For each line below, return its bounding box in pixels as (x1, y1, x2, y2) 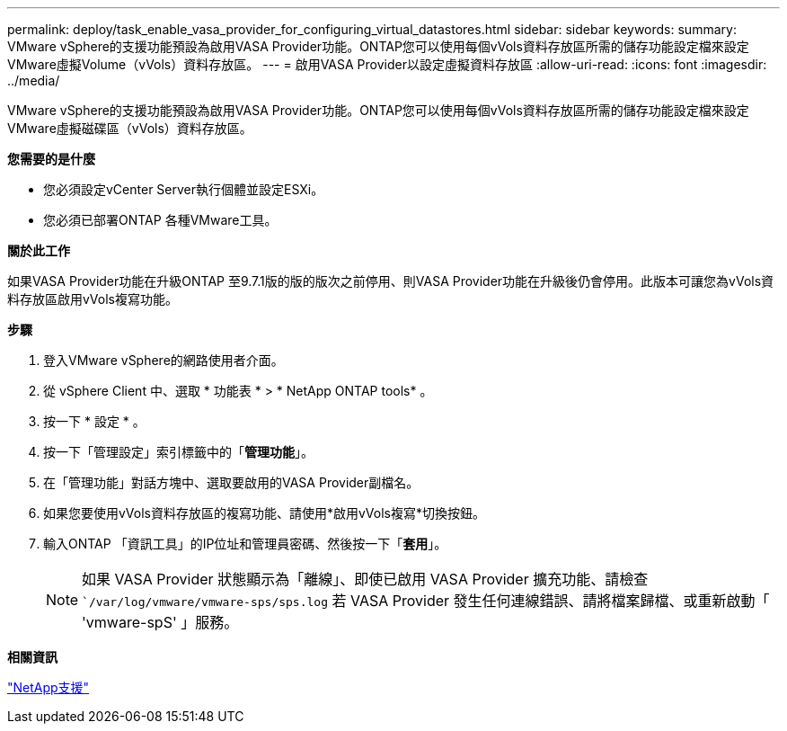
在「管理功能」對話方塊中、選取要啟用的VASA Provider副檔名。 (43, 475, 420, 490)
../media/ (7, 73, 60, 88)
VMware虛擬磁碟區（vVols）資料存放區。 (7, 120, 252, 136)
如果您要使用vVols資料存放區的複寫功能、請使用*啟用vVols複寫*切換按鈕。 (43, 505, 486, 521)
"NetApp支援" (7, 680, 90, 695)
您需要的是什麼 (7, 151, 95, 166)
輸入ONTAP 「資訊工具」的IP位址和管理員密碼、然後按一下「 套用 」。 (43, 536, 447, 551)
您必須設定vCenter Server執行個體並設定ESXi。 (43, 182, 324, 197)
